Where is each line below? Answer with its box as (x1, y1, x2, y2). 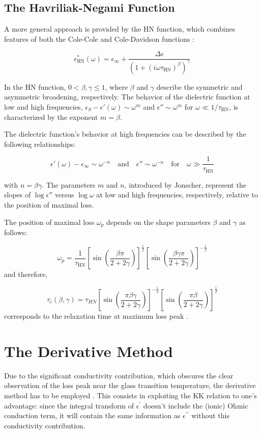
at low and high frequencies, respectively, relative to (96, 189, 258, 200)
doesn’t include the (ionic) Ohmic (143, 400, 248, 411)
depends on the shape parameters (106, 216, 211, 227)
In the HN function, (4, 81, 66, 92)
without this (191, 410, 229, 421)
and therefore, (4, 269, 48, 279)
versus (55, 189, 74, 200)
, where (105, 81, 128, 92)
